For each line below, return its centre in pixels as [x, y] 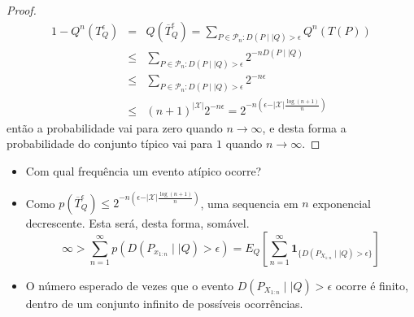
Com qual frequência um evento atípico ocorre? [144, 170]
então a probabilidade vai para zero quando [115, 127]
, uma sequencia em [249, 203]
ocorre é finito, [372, 285]
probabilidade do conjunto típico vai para [110, 143]
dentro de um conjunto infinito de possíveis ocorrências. [164, 303]
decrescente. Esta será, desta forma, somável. [137, 223]
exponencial [342, 203]
